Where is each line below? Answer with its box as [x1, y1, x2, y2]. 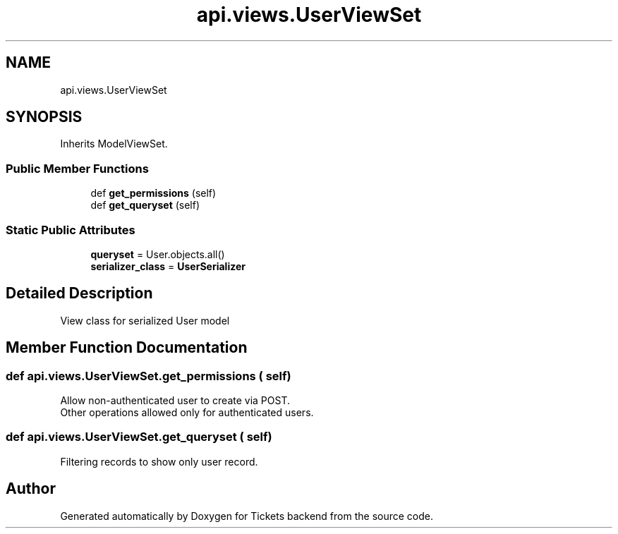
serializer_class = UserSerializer [90, 260, 246, 272]
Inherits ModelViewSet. [60, 138, 168, 150]
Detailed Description [6, 284, 153, 303]
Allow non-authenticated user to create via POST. [60, 394, 291, 406]
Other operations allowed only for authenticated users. [60, 406, 314, 418]
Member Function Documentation [6, 339, 248, 357]
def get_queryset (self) [90, 199, 200, 212]
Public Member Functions [6, 161, 149, 176]
